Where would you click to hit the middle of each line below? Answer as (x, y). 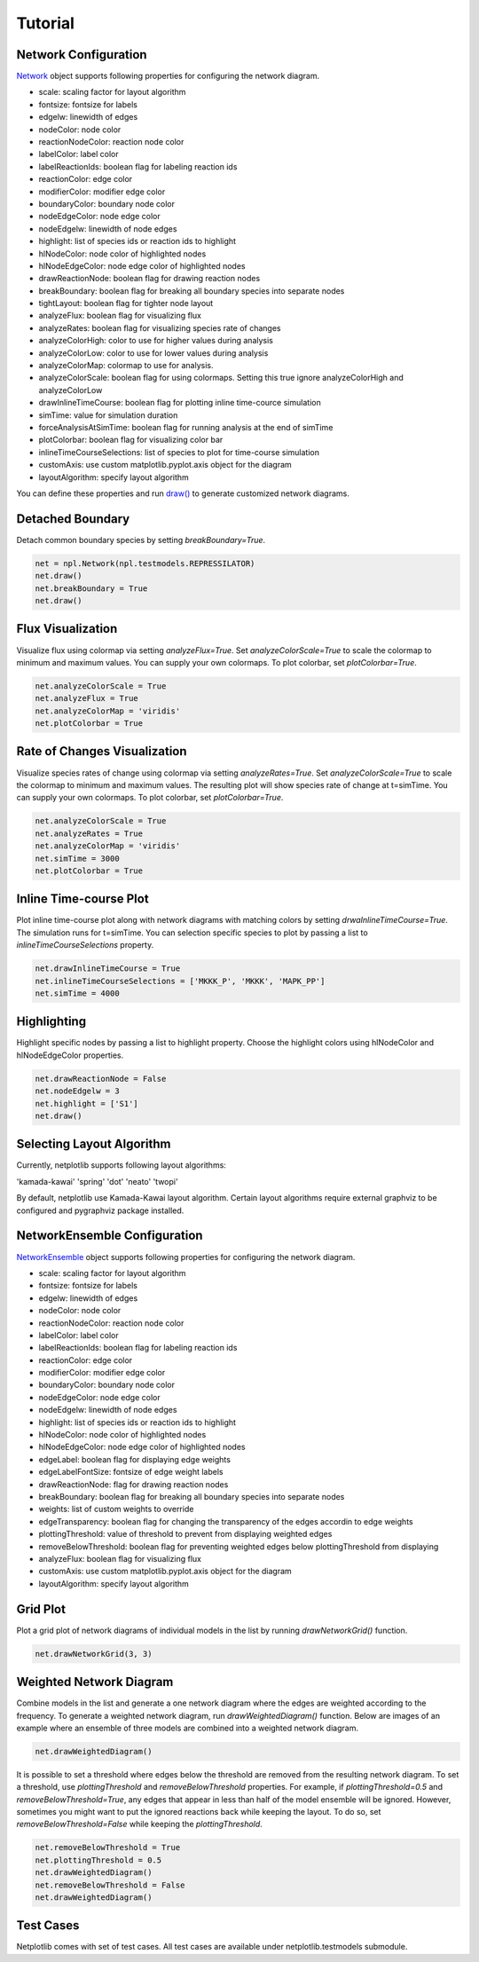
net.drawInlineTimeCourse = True (108, 969)
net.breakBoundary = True (91, 588)
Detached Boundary (73, 519)
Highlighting (51, 1022)
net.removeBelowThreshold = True (108, 1848)
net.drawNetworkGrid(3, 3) (94, 1654)
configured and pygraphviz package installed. (100, 1210)
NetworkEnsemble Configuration (110, 1236)
